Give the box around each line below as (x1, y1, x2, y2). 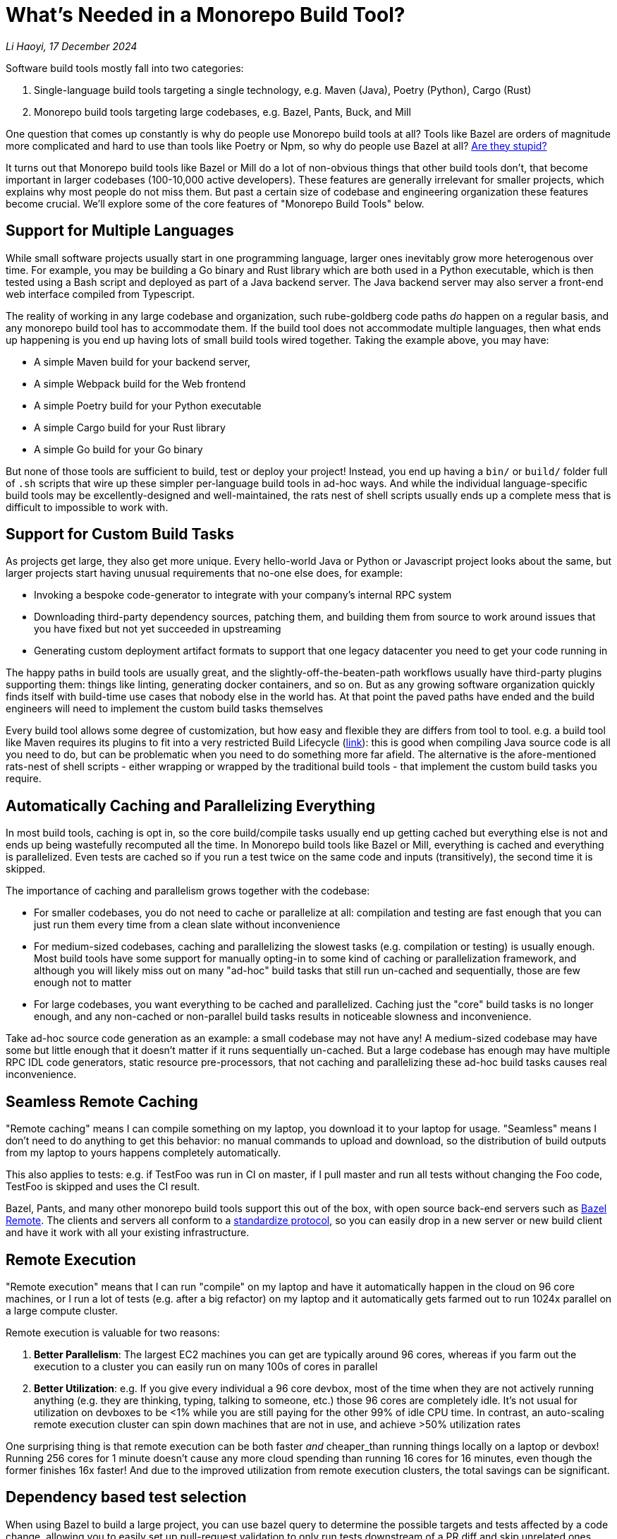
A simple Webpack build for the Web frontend (34, 377, 246, 390)
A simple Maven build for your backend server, (34, 355, 251, 368)
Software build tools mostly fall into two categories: (6, 61, 244, 74)
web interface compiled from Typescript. (6, 287, 195, 300)
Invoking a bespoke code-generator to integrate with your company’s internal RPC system (34, 589, 452, 601)
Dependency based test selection (6, 1488, 247, 1507)
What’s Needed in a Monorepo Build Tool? (6, 3, 405, 27)
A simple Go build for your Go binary (34, 443, 203, 455)
